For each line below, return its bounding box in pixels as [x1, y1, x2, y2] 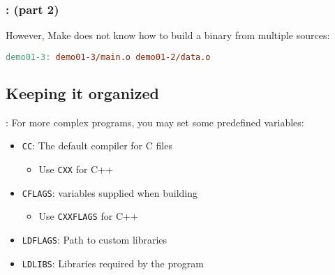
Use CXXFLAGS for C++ [38, 209, 138, 223]
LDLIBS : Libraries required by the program [22, 255, 204, 270]
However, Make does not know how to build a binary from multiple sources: [6, 28, 330, 43]
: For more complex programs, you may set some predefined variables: [6, 114, 304, 129]
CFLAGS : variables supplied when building [22, 185, 198, 200]
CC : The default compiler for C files [22, 138, 172, 153]
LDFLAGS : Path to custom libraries [22, 232, 167, 247]
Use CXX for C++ [38, 162, 113, 177]
